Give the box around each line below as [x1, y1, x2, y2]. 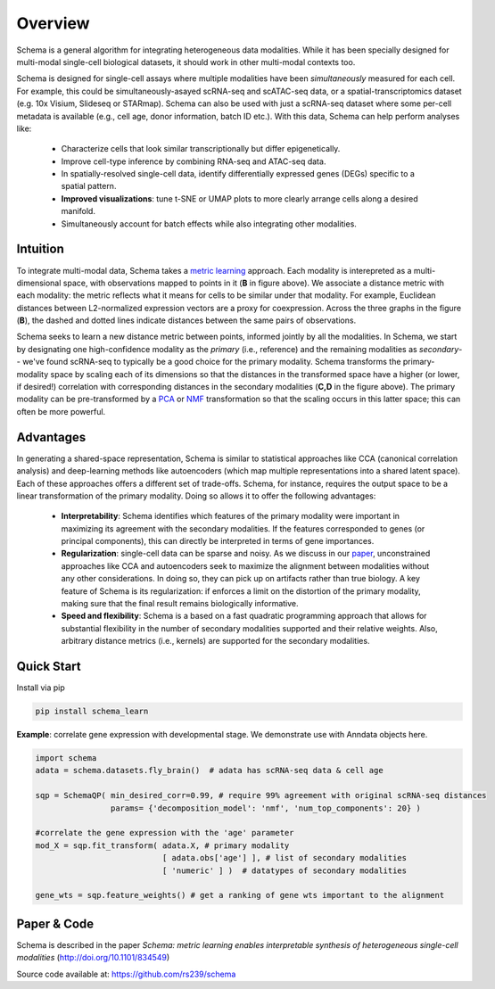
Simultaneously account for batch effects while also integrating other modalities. [61, 218, 357, 229]
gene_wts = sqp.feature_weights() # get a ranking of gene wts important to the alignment [35, 890, 445, 901]
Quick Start [16, 659, 81, 674]
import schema [35, 754, 97, 763]
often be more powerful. [16, 406, 106, 416]
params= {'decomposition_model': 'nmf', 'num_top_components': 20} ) [110, 803, 421, 813]
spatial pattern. [61, 181, 117, 192]
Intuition [16, 242, 64, 257]
